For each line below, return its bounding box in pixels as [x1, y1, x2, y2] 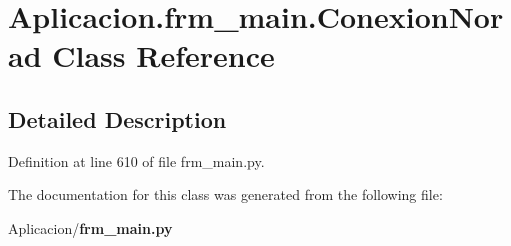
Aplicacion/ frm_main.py [8, 217, 173, 238]
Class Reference [52, 35, 275, 76]
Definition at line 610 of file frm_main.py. [8, 150, 265, 171]
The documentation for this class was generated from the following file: [8, 184, 443, 205]
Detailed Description [8, 103, 227, 134]
